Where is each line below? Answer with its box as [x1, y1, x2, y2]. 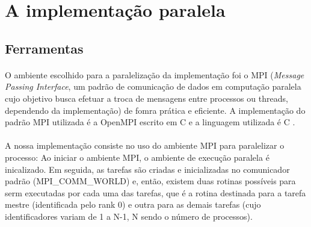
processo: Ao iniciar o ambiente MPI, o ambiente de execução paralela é [5, 151, 269, 163]
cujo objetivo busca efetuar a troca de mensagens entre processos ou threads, [5, 92, 288, 104]
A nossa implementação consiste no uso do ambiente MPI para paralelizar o [5, 139, 285, 152]
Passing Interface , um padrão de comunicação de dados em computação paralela [5, 80, 301, 93]
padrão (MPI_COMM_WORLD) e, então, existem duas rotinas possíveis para [5, 175, 296, 187]
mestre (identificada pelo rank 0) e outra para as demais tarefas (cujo [5, 198, 261, 211]
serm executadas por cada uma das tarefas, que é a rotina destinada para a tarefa [5, 186, 306, 199]
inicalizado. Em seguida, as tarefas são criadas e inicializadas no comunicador [5, 163, 290, 175]
